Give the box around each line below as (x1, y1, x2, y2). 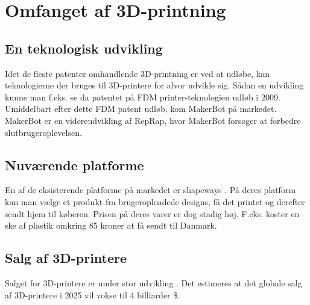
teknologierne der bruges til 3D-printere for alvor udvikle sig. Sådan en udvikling (5, 79, 304, 91)
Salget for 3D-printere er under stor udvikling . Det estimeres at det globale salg (5, 276, 302, 289)
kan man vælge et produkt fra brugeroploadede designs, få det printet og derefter (5, 195, 305, 208)
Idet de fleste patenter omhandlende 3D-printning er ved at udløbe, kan (5, 67, 270, 79)
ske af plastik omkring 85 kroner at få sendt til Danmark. (5, 219, 217, 232)
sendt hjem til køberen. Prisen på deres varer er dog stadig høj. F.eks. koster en (5, 207, 300, 220)
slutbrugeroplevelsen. (5, 126, 82, 138)
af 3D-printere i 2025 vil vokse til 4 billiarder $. (5, 288, 180, 301)
